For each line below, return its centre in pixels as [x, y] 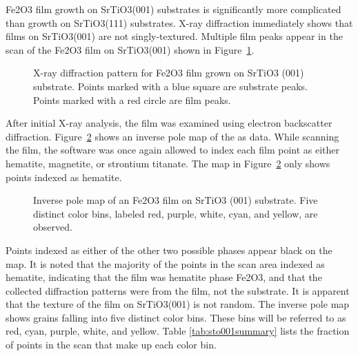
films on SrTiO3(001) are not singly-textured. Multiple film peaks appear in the [174, 36]
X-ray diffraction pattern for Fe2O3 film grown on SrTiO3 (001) [169, 73]
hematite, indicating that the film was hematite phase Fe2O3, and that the [164, 277]
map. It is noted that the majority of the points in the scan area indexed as [165, 263]
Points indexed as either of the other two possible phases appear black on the [169, 250]
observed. [53, 227]
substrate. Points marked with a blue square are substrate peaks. [170, 86]
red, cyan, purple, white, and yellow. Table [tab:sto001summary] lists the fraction [178, 331]
